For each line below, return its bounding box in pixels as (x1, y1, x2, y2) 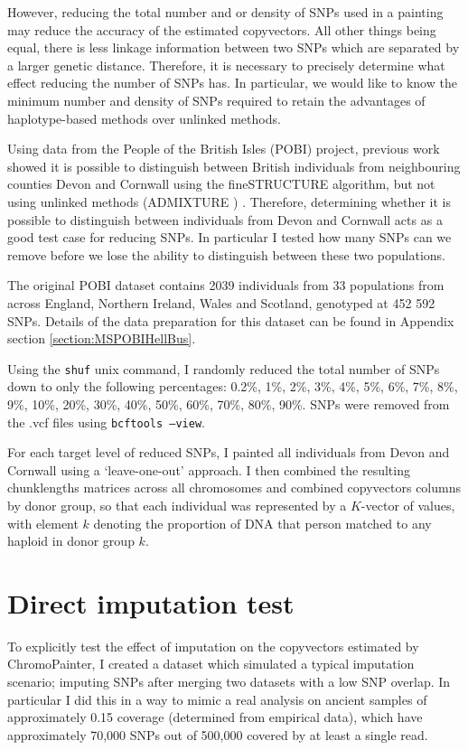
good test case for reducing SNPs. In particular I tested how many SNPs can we (7, 228, 452, 247)
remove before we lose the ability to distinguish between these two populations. (7, 245, 445, 264)
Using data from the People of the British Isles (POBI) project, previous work (7, 139, 440, 158)
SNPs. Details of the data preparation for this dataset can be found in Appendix (7, 311, 454, 330)
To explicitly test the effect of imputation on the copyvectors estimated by (7, 636, 419, 655)
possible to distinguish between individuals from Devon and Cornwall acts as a (7, 210, 443, 229)
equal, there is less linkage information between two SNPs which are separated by (7, 38, 460, 57)
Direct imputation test (7, 584, 295, 621)
